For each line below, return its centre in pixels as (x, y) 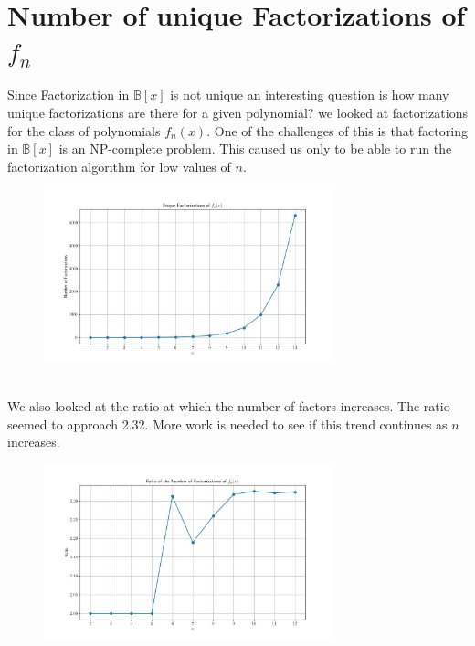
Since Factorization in (69, 95)
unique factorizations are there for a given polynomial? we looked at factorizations (237, 112)
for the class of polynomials (84, 130)
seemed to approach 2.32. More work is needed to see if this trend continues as (227, 424)
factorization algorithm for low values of (119, 166)
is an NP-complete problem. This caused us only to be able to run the (255, 148)
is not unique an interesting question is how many (310, 95)
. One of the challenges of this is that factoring (337, 130)
